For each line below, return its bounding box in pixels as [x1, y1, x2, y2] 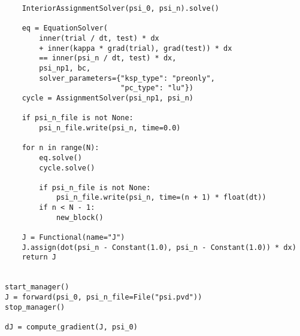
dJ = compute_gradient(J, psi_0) [5, 323, 138, 331]
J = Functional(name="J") [22, 233, 125, 242]
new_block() [56, 213, 104, 222]
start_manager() [5, 283, 69, 292]
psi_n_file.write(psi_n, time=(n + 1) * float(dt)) [56, 193, 266, 202]
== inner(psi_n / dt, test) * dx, [39, 54, 177, 63]
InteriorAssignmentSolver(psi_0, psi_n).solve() [22, 4, 219, 13]
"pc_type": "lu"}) [120, 84, 193, 93]
